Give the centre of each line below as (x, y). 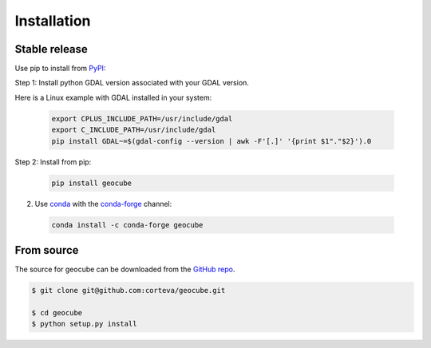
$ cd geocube (57, 312)
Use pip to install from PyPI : (60, 69)
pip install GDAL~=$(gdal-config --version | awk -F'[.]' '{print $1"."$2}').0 (212, 141)
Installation (53, 21)
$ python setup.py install (84, 324)
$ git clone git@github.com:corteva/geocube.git (129, 291)
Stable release (51, 49)
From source (47, 250)
